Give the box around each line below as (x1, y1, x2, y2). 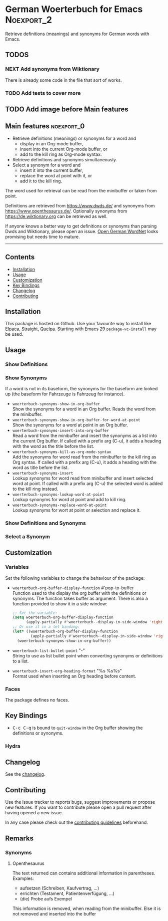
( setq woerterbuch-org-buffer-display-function (12, 615, 113, 620)
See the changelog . (5, 771, 45, 777)
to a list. (12, 658, 29, 664)
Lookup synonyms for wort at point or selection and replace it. (12, 507, 141, 513)
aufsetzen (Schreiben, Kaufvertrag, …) (19, 885, 99, 891)
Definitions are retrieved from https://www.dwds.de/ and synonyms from (5, 202, 155, 208)
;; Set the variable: (12, 610, 57, 615)
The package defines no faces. (5, 697, 69, 703)
